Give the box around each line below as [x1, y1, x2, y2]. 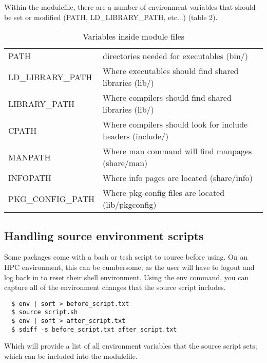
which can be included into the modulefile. [4, 350, 138, 361]
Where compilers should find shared [103, 92, 232, 104]
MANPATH [8, 151, 51, 163]
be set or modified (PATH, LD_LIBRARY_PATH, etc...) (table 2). [4, 11, 218, 22]
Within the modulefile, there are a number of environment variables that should [4, 2, 256, 12]
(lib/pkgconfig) [103, 198, 157, 211]
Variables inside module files [82, 30, 185, 43]
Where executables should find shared [103, 65, 239, 77]
